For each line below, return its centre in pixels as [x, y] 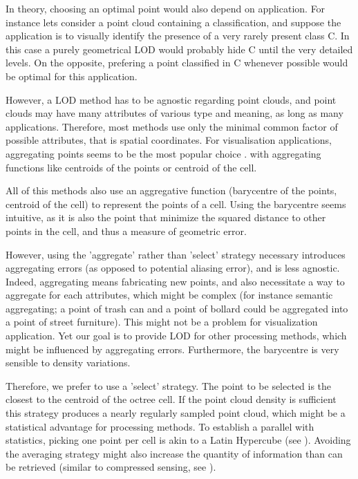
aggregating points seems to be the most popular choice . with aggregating [163, 153]
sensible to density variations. [68, 363]
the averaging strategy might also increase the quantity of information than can [174, 453]
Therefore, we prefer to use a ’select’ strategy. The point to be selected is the [169, 385]
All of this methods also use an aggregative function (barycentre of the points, [171, 190]
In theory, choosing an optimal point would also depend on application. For [166, 8]
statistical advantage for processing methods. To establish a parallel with [160, 426]
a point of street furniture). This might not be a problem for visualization [162, 322]
